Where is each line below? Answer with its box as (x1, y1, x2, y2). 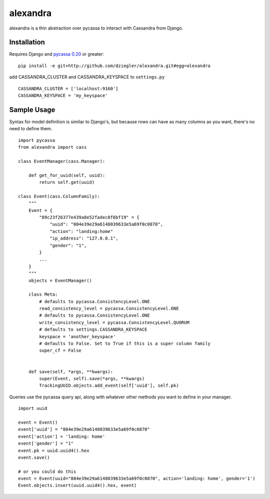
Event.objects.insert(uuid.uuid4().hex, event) (18, 482, 137, 488)
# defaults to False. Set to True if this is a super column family (39, 341, 211, 347)
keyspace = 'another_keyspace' (39, 334, 116, 339)
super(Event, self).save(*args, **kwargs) (39, 376, 145, 381)
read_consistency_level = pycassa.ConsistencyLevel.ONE (39, 306, 179, 312)
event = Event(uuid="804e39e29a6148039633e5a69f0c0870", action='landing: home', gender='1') (18, 476, 255, 481)
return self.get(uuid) (39, 179, 95, 185)
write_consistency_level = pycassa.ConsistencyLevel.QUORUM (39, 320, 189, 325)
